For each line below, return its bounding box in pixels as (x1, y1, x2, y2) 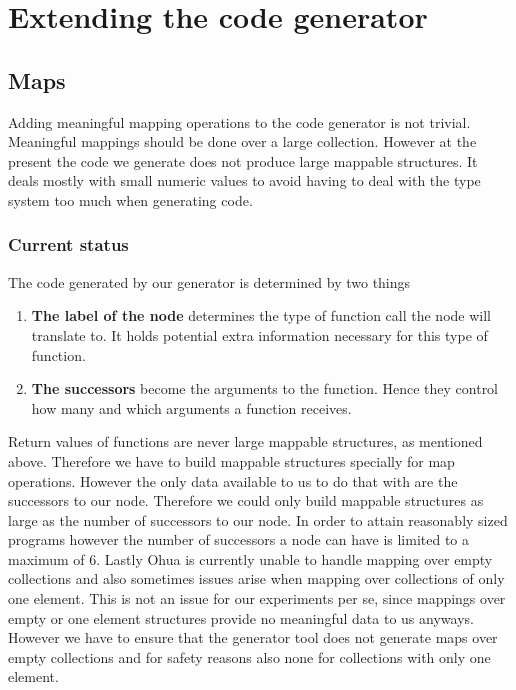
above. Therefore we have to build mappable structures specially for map (8, 450, 455, 471)
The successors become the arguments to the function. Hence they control (31, 378, 499, 399)
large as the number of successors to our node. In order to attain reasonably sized (8, 509, 508, 530)
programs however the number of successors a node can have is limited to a (8, 529, 470, 550)
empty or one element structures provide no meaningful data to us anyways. (8, 607, 474, 628)
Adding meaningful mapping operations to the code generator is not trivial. (8, 111, 471, 132)
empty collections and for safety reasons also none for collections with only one (8, 646, 491, 667)
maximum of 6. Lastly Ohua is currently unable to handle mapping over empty (8, 548, 493, 569)
